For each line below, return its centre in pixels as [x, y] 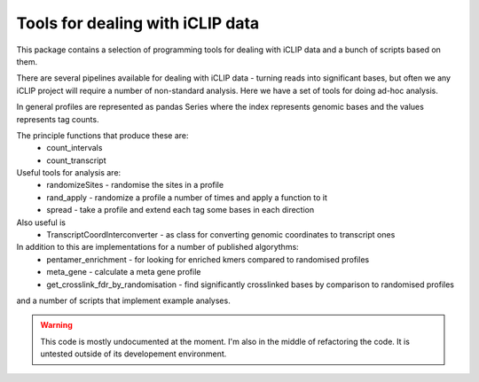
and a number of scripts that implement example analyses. [123, 300]
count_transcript [76, 160]
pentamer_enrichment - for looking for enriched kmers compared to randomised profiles [208, 259]
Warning [56, 325]
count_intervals [75, 148]
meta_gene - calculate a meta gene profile [124, 272]
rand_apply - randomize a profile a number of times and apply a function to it [187, 197]
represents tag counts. [58, 119]
